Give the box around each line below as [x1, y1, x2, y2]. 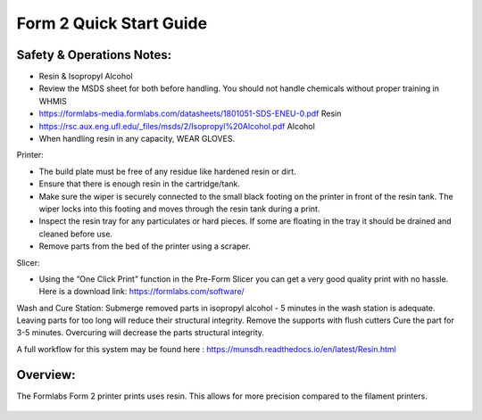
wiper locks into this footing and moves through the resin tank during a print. [38, 203, 320, 214]
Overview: [16, 366, 76, 383]
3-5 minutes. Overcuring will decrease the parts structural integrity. [16, 327, 265, 338]
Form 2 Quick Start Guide [16, 13, 208, 33]
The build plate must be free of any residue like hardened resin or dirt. [38, 166, 296, 177]
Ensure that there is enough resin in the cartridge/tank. [38, 178, 240, 189]
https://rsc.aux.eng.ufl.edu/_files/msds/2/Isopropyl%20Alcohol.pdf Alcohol [38, 120, 316, 131]
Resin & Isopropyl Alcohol [38, 71, 133, 82]
